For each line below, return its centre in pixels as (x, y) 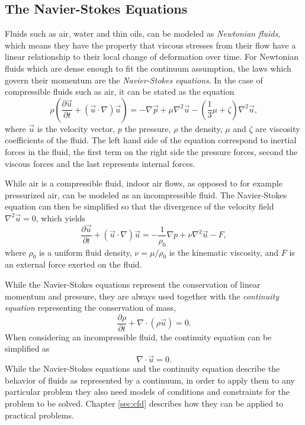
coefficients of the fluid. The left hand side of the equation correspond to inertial (151, 140)
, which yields (61, 218)
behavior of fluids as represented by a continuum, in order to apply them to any (150, 380)
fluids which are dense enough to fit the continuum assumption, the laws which (148, 68)
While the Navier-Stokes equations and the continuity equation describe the (142, 368)
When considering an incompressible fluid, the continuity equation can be (138, 337)
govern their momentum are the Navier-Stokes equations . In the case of (134, 80)
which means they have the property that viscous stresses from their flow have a (150, 45)
